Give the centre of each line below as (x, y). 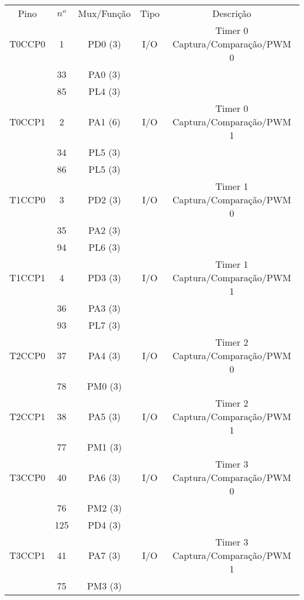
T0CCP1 (27, 122)
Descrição (232, 13)
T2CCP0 (27, 355)
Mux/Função (104, 13)
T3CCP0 (27, 477)
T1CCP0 (27, 200)
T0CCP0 (27, 44)
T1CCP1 (27, 277)
